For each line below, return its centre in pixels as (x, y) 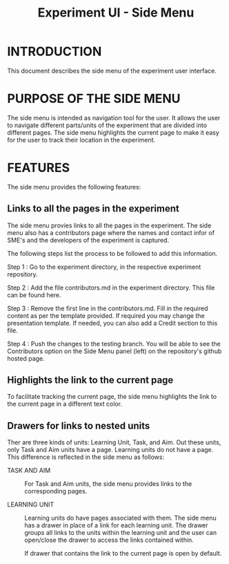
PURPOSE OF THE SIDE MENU (94, 99)
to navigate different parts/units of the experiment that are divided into (107, 125)
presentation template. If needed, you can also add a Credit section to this (112, 323)
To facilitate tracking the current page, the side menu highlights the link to (112, 397)
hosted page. (26, 358)
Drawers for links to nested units (79, 425)
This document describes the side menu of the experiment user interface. (112, 70)
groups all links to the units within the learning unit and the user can (121, 533)
